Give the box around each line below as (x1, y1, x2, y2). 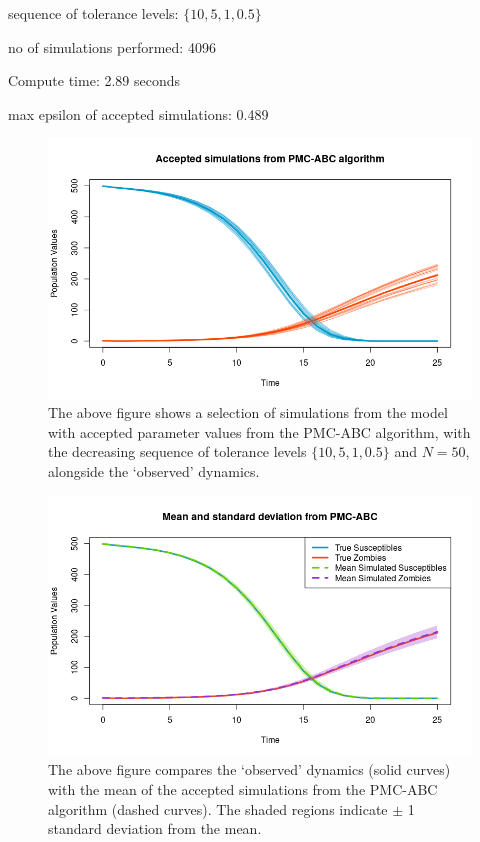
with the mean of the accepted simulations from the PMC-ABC (48, 778, 438, 799)
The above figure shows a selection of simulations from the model (48, 402, 448, 423)
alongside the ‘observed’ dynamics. (48, 460, 260, 481)
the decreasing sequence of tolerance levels (48, 441, 307, 462)
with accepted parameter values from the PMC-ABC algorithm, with (48, 421, 471, 442)
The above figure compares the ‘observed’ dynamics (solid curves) (48, 759, 451, 780)
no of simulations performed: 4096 (8, 36, 216, 57)
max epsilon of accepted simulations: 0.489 (8, 103, 269, 124)
